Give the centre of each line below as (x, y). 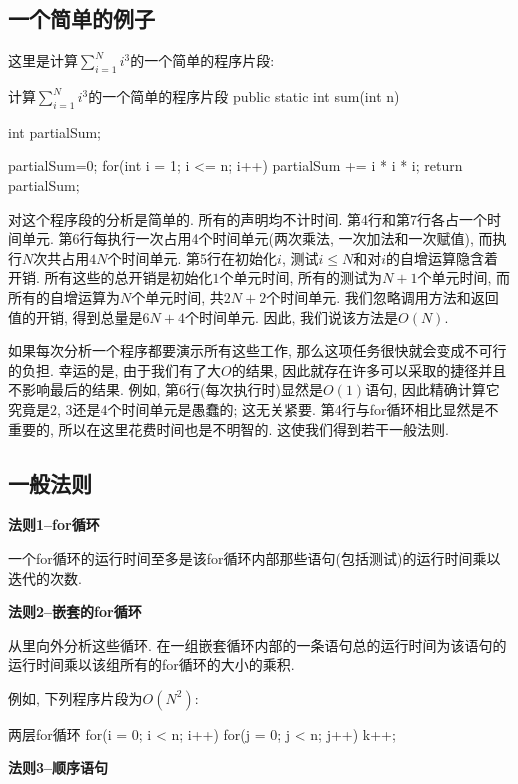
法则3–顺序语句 (58, 767)
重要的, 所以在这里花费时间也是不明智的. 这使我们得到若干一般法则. (228, 428)
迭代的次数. (45, 577)
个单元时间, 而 (464, 277)
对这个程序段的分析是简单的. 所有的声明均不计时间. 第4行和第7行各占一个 (248, 218)
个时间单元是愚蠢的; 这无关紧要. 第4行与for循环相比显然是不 (303, 408)
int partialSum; (55, 131)
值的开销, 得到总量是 (75, 316)
